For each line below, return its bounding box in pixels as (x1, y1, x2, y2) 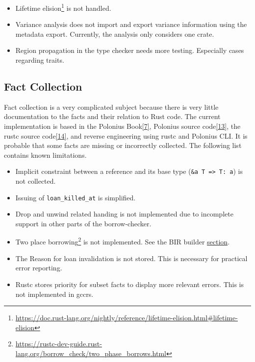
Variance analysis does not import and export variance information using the (15, 19, 247, 29)
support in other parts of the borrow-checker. (15, 218, 152, 228)
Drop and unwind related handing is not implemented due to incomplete (15, 209, 233, 219)
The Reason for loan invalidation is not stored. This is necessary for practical (15, 253, 248, 263)
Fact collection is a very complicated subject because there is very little (4, 101, 219, 112)
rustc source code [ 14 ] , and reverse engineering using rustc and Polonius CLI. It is (4, 130, 248, 141)
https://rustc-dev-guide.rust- (15, 338, 102, 349)
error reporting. (15, 263, 62, 273)
